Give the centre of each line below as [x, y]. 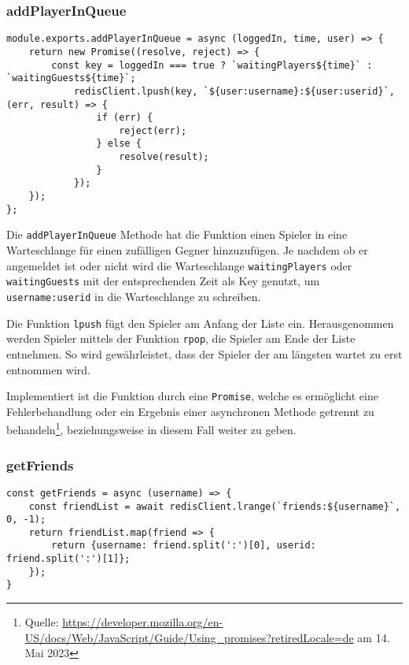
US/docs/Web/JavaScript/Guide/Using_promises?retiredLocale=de [189, 637]
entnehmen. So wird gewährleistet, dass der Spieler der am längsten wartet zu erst [204, 353]
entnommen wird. [48, 369]
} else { [119, 144]
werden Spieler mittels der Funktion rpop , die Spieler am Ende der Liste [181, 338]
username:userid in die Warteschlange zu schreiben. [134, 296]
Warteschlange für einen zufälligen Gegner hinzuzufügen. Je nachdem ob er [187, 250]
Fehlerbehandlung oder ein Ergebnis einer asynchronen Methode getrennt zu [190, 411]
